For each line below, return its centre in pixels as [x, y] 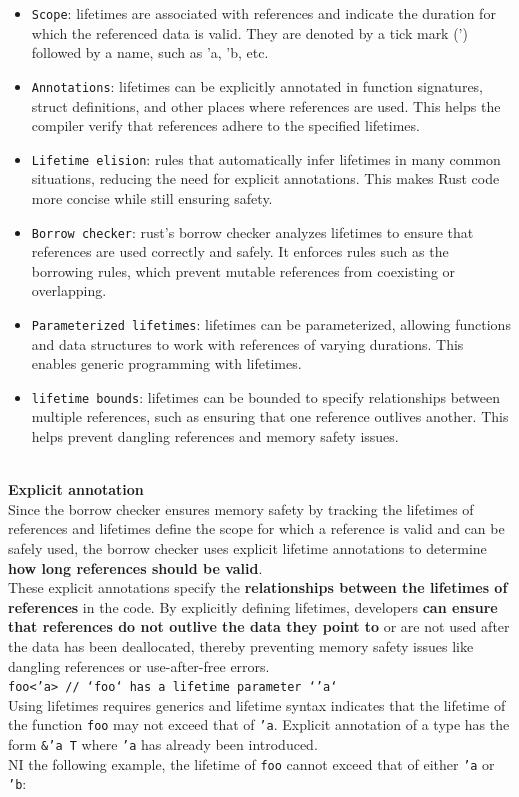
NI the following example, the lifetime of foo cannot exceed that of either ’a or [251, 763]
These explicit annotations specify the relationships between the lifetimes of [258, 587]
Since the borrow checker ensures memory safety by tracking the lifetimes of [241, 508]
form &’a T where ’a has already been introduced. [163, 744]
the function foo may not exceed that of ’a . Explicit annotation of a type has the [259, 724]
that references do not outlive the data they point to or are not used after [259, 626]
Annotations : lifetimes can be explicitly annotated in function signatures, [257, 85]
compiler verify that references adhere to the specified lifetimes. [225, 125]
